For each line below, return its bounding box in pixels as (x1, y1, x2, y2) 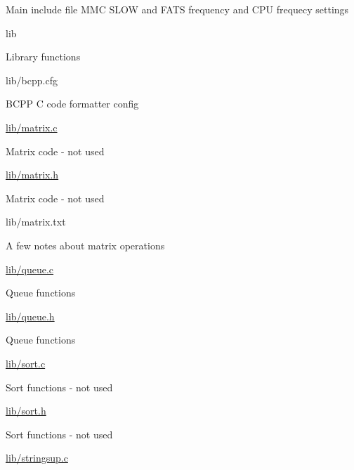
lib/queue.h (6, 308, 55, 323)
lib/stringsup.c (6, 450, 68, 465)
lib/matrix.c (6, 119, 58, 134)
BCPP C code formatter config (6, 96, 139, 111)
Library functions (6, 49, 81, 64)
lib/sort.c (6, 355, 46, 370)
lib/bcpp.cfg (6, 72, 58, 87)
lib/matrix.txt (6, 214, 66, 229)
